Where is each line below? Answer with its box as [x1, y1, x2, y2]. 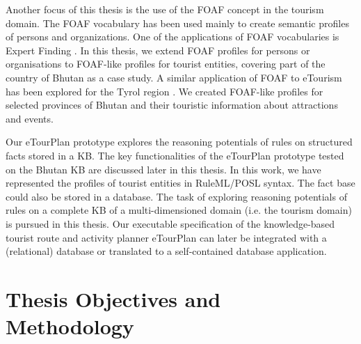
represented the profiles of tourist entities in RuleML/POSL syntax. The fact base [6, 175, 355, 190]
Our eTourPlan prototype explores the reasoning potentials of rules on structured [6, 134, 353, 149]
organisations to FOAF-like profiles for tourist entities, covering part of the [6, 56, 326, 71]
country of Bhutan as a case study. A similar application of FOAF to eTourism [6, 70, 342, 84]
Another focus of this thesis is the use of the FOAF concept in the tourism [6, 2, 324, 16]
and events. [6, 111, 54, 125]
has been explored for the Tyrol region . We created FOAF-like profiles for [6, 84, 323, 98]
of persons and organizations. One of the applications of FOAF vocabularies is [6, 29, 339, 44]
